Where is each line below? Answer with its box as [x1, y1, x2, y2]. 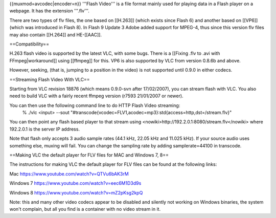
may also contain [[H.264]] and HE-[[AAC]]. [9, 31, 102, 38]
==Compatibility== [9, 41, 50, 47]
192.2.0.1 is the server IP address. [9, 126, 80, 132]
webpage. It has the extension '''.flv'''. [9, 8, 89, 14]
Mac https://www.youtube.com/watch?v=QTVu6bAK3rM [9, 170, 129, 177]
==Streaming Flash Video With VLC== [9, 76, 90, 82]
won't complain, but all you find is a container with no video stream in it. [9, 206, 161, 212]
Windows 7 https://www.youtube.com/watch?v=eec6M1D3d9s [9, 180, 142, 186]
